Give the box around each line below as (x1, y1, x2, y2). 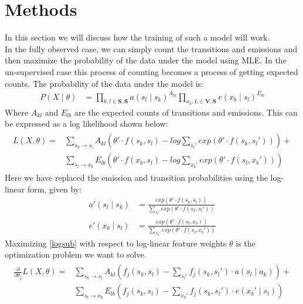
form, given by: (27, 183, 82, 195)
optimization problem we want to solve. (5, 248, 147, 261)
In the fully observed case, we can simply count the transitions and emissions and (5, 42, 298, 55)
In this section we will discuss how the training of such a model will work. (5, 31, 270, 43)
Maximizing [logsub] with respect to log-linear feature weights (5, 237, 227, 249)
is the (236, 237, 256, 249)
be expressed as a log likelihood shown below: (5, 117, 168, 130)
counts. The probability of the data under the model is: (5, 77, 203, 89)
